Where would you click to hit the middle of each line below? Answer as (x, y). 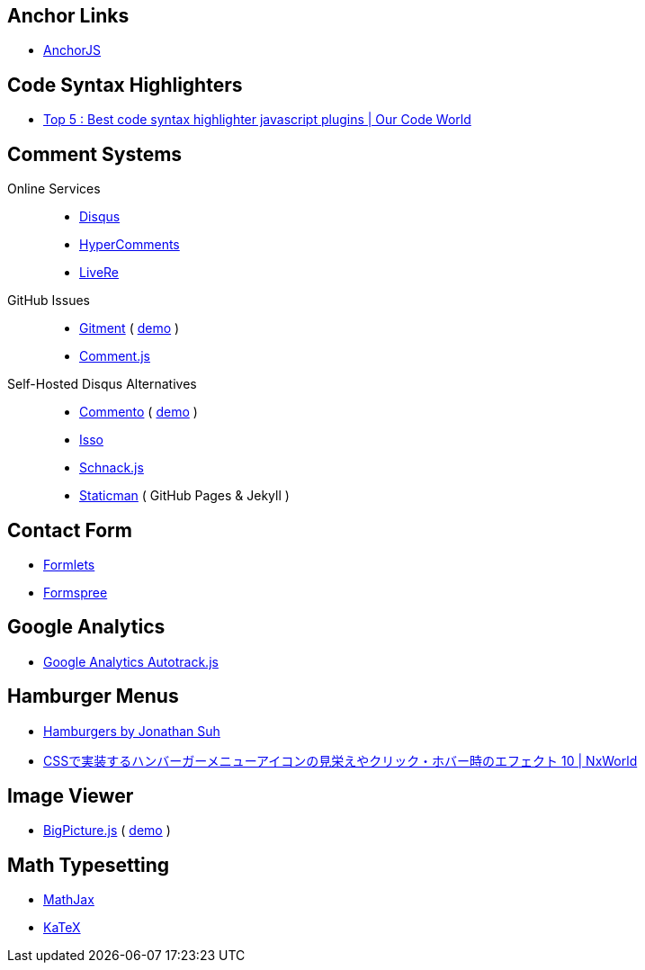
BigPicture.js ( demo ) (107, 831)
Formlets (69, 564)
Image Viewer (71, 796)
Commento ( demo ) (139, 412)
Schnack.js (112, 468)
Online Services (54, 189)
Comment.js (115, 356)
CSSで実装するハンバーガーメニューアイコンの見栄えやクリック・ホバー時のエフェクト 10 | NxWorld (340, 760)
